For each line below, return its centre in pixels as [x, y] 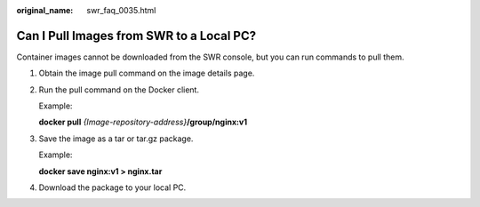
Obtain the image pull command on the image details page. [147, 73]
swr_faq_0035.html [121, 10]
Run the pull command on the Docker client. [119, 90]
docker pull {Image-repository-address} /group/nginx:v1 [143, 122]
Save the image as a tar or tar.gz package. [116, 139]
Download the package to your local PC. [112, 187]
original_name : [45, 10]
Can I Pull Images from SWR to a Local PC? [136, 36]
